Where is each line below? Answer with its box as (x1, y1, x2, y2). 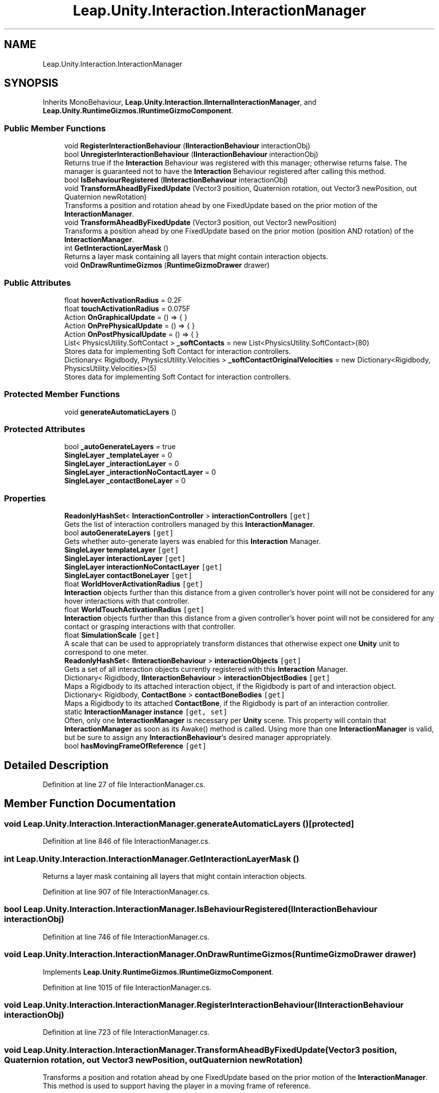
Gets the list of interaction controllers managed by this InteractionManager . (64, 520, 315, 529)
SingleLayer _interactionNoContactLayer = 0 (64, 468, 216, 477)
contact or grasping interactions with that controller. (64, 622, 236, 631)
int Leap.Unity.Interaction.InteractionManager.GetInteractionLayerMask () (4, 853, 299, 864)
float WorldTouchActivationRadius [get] (64, 605, 204, 614)
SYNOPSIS (4, 77, 59, 90)
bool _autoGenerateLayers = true (64, 442, 176, 451)
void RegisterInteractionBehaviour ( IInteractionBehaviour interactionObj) (64, 141, 311, 150)
